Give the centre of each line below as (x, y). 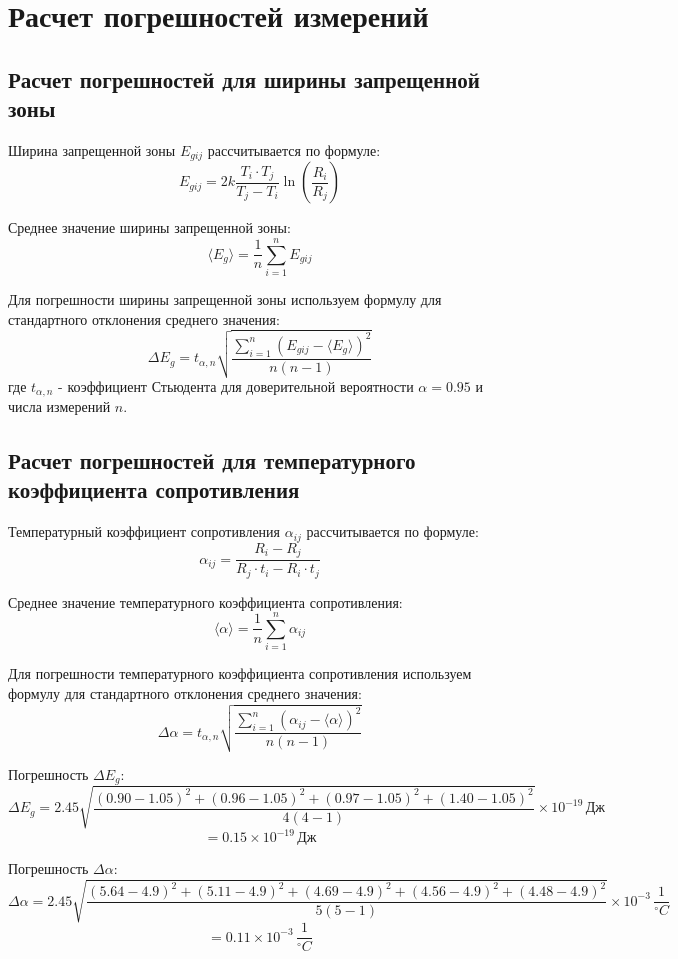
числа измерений (59, 405)
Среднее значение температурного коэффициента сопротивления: (205, 601)
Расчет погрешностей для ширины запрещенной (244, 78)
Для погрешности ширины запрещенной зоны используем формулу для (225, 299)
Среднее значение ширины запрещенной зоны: (149, 227)
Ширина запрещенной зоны (92, 149)
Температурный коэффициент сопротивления (144, 531)
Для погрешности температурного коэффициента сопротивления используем (240, 673)
